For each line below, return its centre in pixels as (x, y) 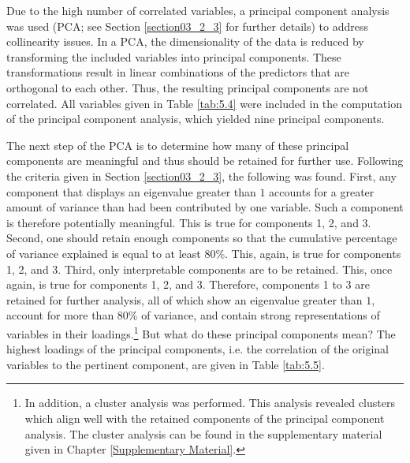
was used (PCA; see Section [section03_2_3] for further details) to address (187, 26)
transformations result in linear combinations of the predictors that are (178, 72)
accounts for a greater (322, 191)
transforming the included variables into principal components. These (174, 56)
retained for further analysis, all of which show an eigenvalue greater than (184, 299)
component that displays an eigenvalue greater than (131, 191)
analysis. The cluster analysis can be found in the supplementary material (203, 433)
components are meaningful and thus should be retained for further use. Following (205, 161)
